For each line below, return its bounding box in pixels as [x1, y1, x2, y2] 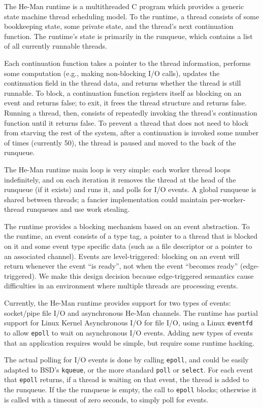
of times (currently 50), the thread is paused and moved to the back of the [4, 137, 236, 147]
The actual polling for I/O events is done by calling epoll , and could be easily [4, 354, 249, 365]
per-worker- [210, 194, 246, 204]
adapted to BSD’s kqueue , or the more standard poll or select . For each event [4, 364, 253, 375]
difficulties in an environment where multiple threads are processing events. [4, 280, 239, 291]
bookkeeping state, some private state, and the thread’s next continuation [4, 21, 234, 31]
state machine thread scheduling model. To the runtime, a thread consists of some [4, 11, 259, 21]
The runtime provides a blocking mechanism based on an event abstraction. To [4, 220, 250, 231]
